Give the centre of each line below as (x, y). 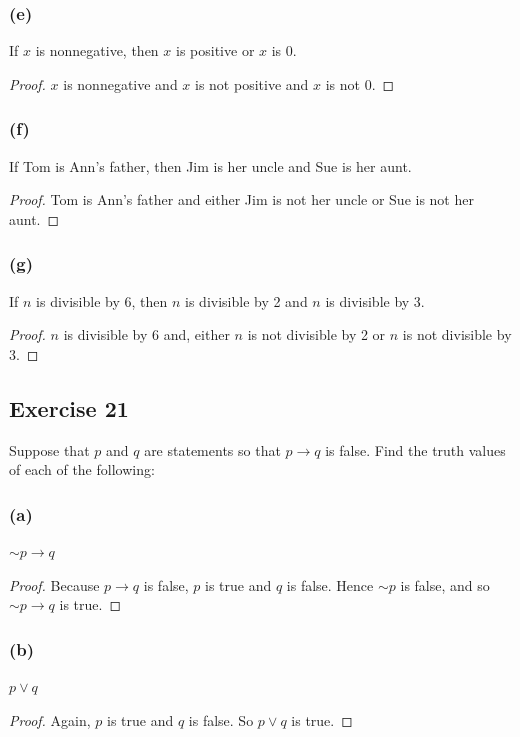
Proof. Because (54, 584)
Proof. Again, (50, 719)
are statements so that (212, 449)
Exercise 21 (69, 407)
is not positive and (252, 83)
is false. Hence (330, 584)
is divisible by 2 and (246, 300)
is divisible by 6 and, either (146, 334)
